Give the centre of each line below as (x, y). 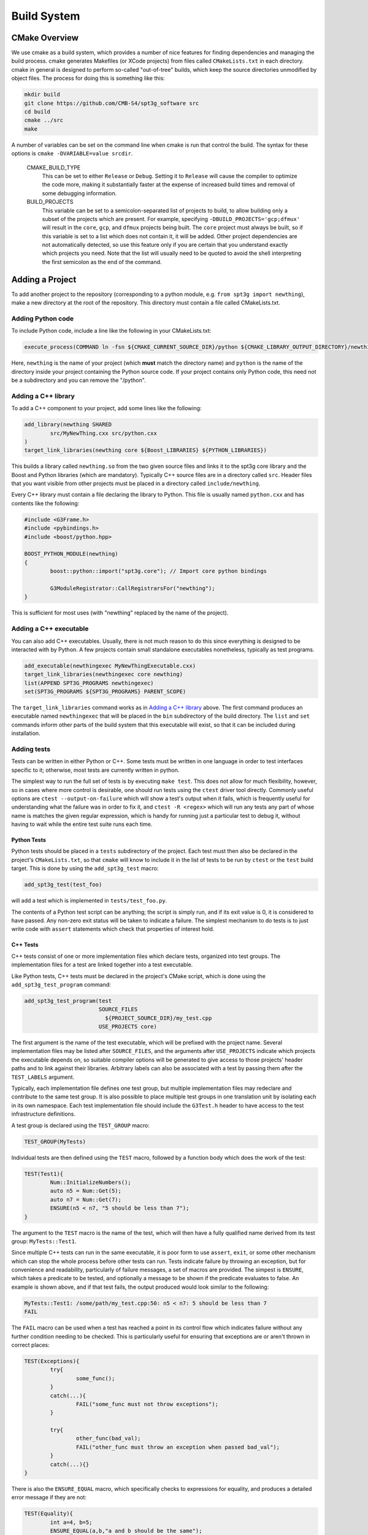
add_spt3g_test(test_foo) (63, 885)
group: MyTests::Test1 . (44, 1241)
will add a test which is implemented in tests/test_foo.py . (89, 901)
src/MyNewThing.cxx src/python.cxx (104, 433)
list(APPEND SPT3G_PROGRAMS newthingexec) (89, 683)
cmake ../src (44, 120)
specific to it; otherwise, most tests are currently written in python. (95, 770)
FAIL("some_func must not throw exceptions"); (147, 1404)
